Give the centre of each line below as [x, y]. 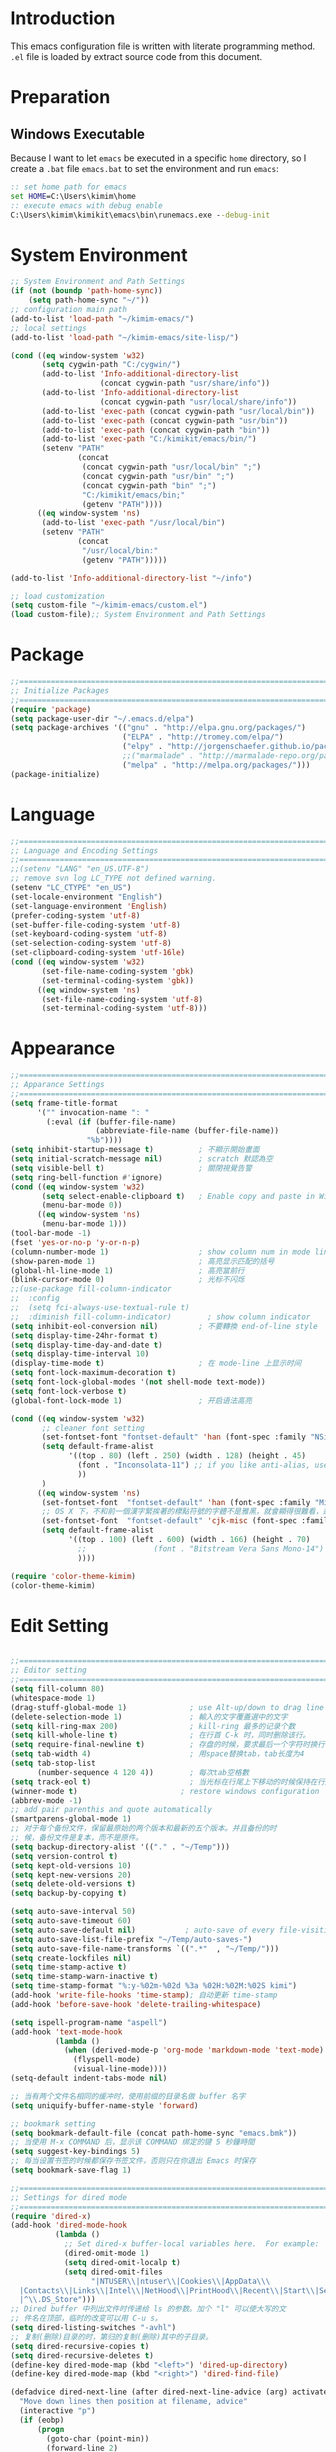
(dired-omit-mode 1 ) [106, 2253]
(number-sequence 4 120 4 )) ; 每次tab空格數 [143, 1772]
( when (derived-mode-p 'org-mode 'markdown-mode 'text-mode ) [194, 2050]
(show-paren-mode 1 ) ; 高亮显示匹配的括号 [142, 1261]
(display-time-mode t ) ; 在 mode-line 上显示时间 [156, 1363]
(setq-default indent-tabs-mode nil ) [89, 2078]
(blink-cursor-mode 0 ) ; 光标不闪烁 [127, 1280]
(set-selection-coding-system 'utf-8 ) [91, 943]
